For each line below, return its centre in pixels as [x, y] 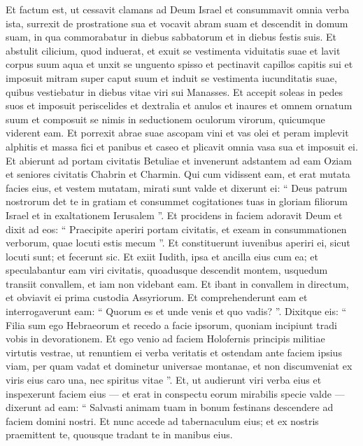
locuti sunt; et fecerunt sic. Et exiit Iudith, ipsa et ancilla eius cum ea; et [162, 256]
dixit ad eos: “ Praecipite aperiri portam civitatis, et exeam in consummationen [176, 229]
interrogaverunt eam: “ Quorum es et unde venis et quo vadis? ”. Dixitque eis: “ [176, 311]
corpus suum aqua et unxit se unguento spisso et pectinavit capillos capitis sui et [179, 64]
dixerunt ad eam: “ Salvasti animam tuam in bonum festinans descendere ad [170, 407]
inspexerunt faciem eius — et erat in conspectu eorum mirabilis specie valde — [175, 393]
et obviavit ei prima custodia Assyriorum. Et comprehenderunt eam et [157, 297]
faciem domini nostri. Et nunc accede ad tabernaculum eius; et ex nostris [162, 420]
